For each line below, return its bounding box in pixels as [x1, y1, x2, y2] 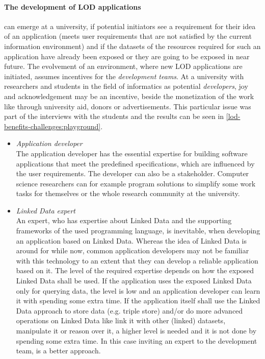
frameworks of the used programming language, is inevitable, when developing [16, 225, 260, 236]
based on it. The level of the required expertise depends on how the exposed [16, 265, 254, 276]
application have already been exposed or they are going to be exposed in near [4, 51, 250, 61]
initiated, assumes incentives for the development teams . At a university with [4, 70, 244, 81]
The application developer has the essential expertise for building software [16, 148, 248, 158]
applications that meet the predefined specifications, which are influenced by [16, 158, 255, 169]
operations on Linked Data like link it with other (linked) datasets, [16, 315, 226, 326]
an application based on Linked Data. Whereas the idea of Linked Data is [16, 235, 247, 246]
